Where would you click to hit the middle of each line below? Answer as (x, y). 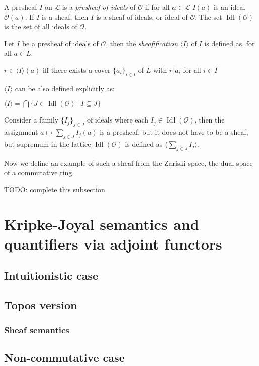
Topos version (41, 305)
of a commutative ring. (39, 172)
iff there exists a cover (77, 70)
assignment (21, 132)
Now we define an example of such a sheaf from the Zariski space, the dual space (128, 162)
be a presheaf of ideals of (60, 43)
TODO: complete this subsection (55, 189)
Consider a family (31, 120)
